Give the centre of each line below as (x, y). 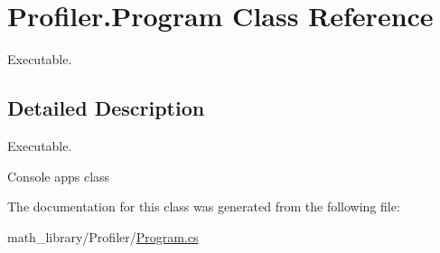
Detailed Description (106, 108)
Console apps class (59, 176)
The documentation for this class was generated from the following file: (204, 206)
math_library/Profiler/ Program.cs (103, 236)
